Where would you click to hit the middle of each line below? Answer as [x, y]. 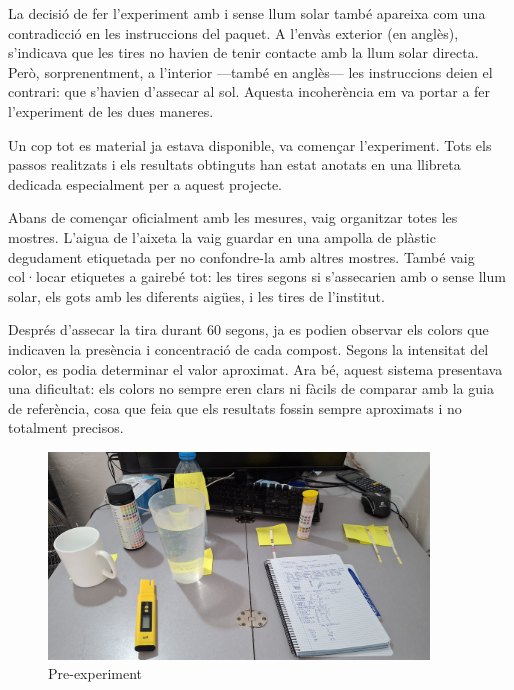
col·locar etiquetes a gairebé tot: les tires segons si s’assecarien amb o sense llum [257, 276]
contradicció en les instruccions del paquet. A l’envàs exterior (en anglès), [233, 32]
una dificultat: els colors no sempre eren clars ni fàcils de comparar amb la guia [251, 388]
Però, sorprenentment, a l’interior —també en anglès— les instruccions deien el [250, 71]
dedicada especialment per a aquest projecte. [145, 183]
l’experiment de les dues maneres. [111, 110]
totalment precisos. [66, 427]
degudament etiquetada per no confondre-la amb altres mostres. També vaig [241, 256]
